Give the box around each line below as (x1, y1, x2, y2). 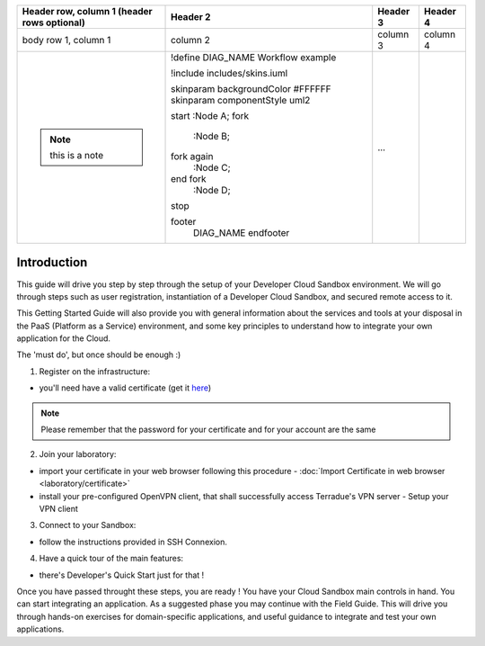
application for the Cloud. (16, 333, 111, 344)
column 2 (171, 34, 210, 46)
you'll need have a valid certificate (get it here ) (39, 382, 212, 393)
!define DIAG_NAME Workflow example (171, 51, 337, 63)
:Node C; (193, 162, 231, 174)
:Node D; (193, 184, 231, 196)
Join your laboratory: (39, 449, 117, 460)
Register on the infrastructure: (39, 365, 151, 377)
